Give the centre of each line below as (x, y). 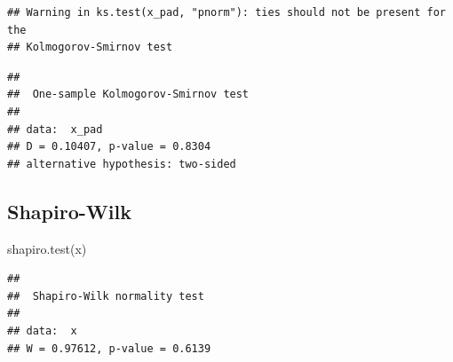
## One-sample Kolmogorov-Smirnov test (128, 94)
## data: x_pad (55, 129)
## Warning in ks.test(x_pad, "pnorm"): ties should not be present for (226, 12)
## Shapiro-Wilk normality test (106, 296)
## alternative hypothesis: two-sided (122, 164)
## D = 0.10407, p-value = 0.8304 (109, 147)
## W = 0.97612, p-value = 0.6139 (109, 348)
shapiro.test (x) (47, 248)
